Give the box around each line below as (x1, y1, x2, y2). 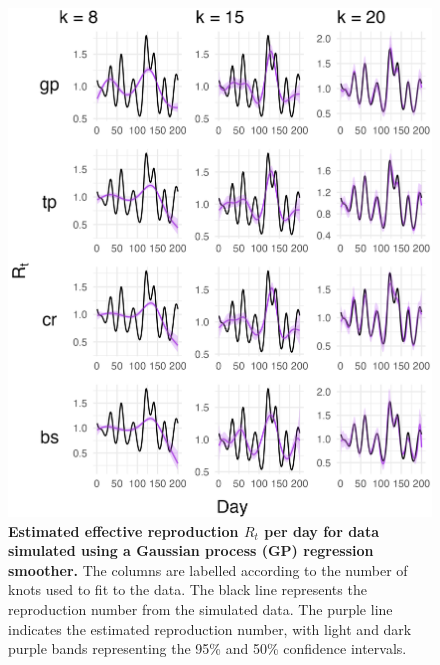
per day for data (264, 520, 379, 541)
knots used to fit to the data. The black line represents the (8, 579, 367, 600)
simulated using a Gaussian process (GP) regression (8, 540, 374, 561)
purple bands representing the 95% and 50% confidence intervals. (8, 638, 407, 659)
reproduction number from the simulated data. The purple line (8, 598, 393, 619)
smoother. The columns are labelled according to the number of (8, 559, 408, 580)
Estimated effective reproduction (8, 520, 239, 541)
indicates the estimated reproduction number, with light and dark (8, 618, 412, 639)
